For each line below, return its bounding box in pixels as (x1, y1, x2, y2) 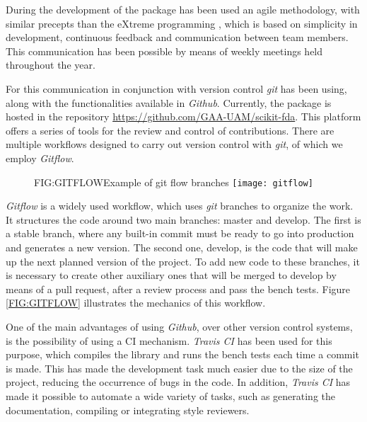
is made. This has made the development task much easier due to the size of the (6, 360, 353, 375)
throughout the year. (6, 57, 95, 72)
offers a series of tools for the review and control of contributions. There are (6, 122, 334, 137)
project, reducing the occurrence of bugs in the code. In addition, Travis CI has (6, 375, 351, 389)
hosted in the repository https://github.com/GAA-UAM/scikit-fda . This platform (6, 109, 361, 124)
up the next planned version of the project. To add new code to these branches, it (6, 253, 360, 268)
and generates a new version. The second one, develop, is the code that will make (6, 239, 358, 254)
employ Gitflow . (6, 150, 74, 165)
